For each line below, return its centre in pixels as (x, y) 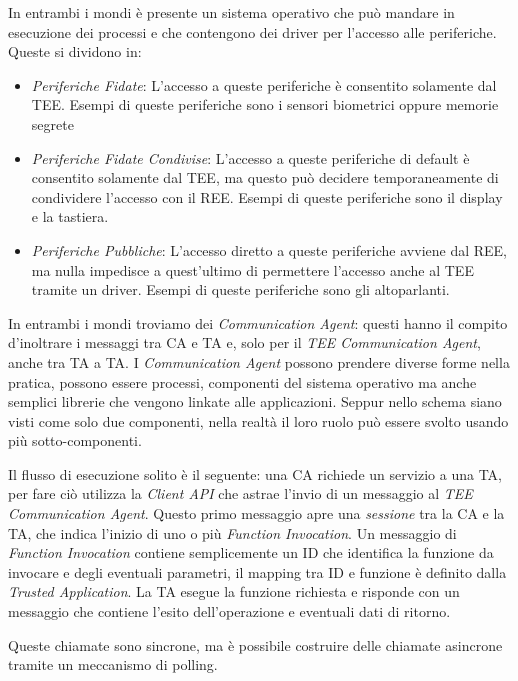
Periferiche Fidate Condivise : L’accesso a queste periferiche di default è (250, 157)
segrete (52, 123)
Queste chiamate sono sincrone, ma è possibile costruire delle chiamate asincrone (255, 644)
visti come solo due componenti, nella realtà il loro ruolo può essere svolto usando (258, 420)
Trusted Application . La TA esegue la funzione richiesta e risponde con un (234, 591)
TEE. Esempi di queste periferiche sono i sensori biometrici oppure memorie (265, 104)
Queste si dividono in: (75, 51)
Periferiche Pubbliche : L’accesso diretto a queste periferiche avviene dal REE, (269, 249)
